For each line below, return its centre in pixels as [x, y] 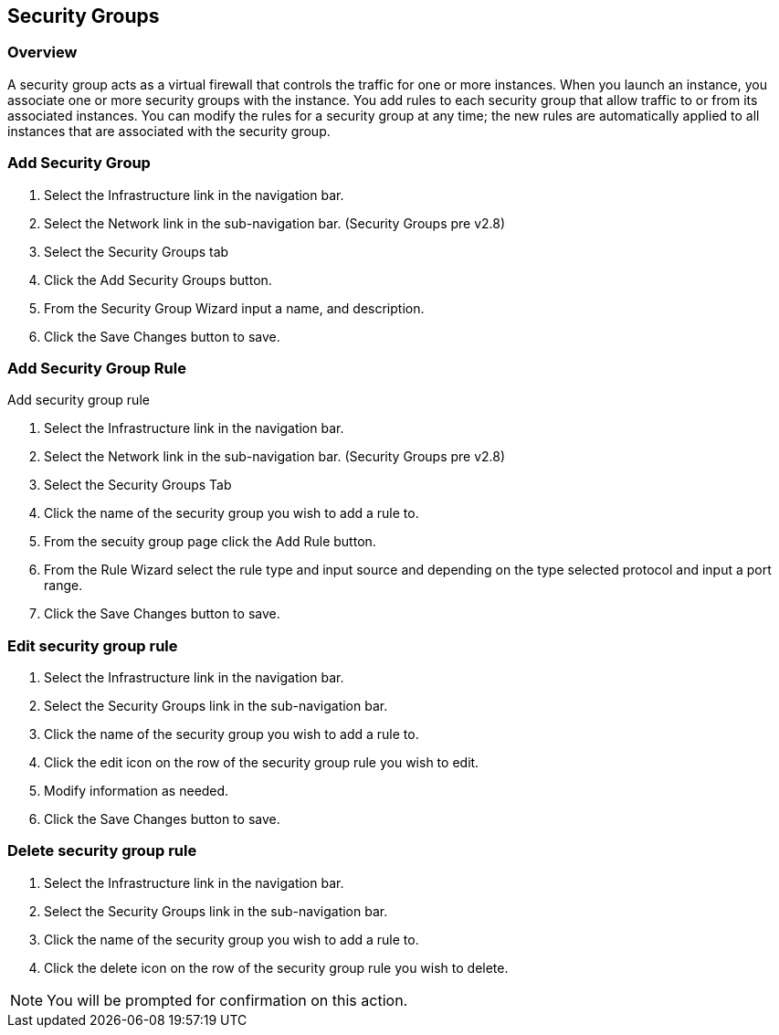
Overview [42, 53]
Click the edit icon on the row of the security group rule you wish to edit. [262, 763]
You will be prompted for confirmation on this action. [227, 1000]
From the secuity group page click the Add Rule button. [210, 542]
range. [63, 586]
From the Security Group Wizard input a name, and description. [234, 308]
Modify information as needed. [137, 791]
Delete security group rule [102, 851]
